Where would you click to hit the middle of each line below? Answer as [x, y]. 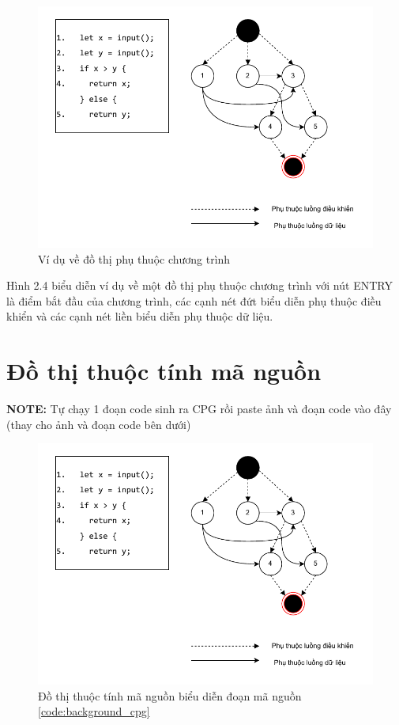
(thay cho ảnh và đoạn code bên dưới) [99, 424]
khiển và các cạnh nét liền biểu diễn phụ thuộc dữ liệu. [140, 316]
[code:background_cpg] [94, 711]
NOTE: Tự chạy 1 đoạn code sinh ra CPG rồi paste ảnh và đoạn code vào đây [199, 409]
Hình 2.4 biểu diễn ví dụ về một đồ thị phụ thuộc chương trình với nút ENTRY [199, 285]
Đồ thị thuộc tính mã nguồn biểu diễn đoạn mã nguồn [170, 695]
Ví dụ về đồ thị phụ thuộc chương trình [134, 258]
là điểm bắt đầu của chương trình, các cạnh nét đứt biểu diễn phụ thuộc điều [194, 300]
